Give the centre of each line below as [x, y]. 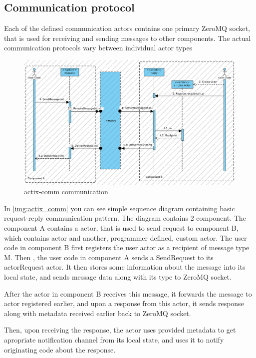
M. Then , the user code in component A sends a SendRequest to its [109, 257]
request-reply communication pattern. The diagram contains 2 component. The [125, 218]
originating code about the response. [60, 349]
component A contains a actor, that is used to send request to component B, [121, 228]
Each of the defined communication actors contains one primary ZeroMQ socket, [127, 28]
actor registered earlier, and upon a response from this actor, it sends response [124, 303]
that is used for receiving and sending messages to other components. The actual [128, 38]
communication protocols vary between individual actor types [98, 48]
